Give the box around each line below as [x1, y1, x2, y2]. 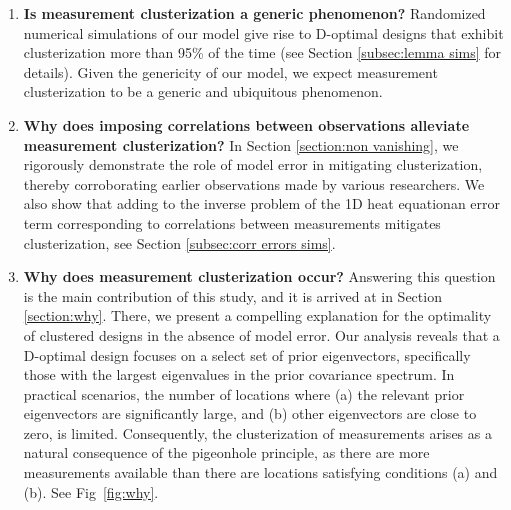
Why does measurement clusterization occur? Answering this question [23, 266, 496, 287]
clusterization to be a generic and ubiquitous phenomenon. [23, 81, 383, 102]
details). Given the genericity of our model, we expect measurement [23, 61, 438, 82]
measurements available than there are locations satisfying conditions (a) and [23, 462, 498, 483]
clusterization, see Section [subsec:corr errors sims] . [23, 232, 336, 253]
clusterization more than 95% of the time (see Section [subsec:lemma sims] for [23, 42, 502, 63]
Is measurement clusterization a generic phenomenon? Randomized [23, 3, 486, 23]
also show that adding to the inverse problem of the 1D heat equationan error [23, 193, 501, 214]
